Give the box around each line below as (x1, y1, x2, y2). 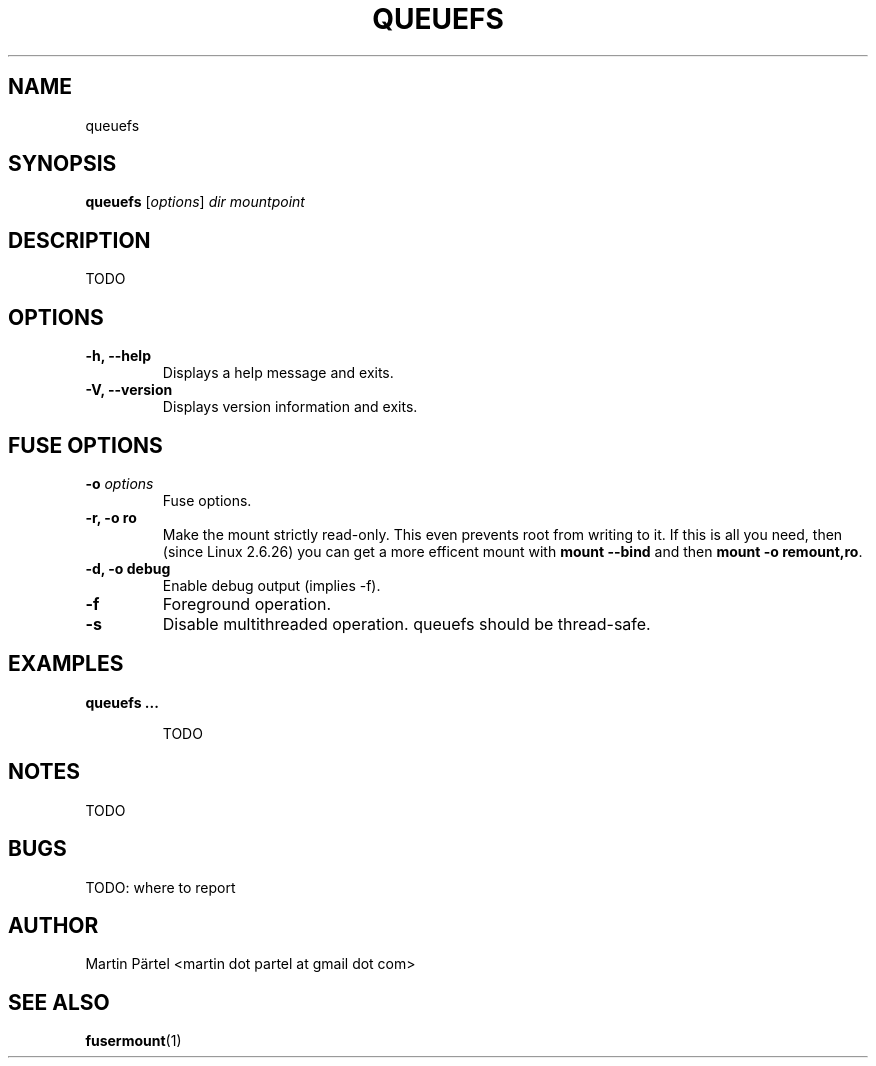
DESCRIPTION (8, 227, 151, 253)
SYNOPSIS (8, 151, 117, 177)
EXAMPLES (8, 651, 124, 677)
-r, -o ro (85, 508, 137, 526)
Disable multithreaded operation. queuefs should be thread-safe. (162, 613, 651, 634)
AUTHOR (8, 912, 99, 938)
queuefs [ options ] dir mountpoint (85, 193, 305, 211)
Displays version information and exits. (162, 398, 418, 416)
